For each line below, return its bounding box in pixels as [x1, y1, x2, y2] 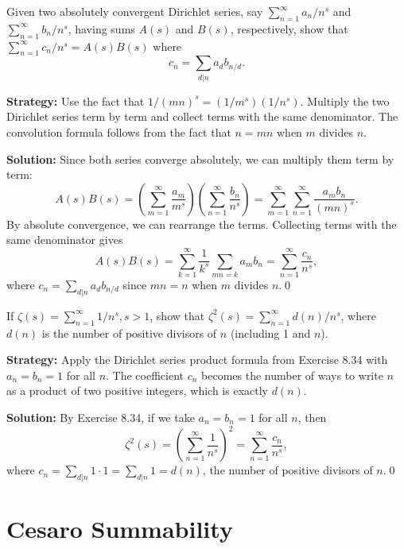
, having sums [68, 20, 135, 37]
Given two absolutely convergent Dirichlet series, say [6, 3, 263, 19]
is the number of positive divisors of [41, 324, 217, 341]
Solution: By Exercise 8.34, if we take [6, 408, 195, 425]
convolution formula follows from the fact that [6, 123, 231, 140]
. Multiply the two [300, 92, 390, 109]
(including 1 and [230, 324, 311, 341]
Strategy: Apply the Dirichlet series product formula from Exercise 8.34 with [6, 351, 388, 368]
